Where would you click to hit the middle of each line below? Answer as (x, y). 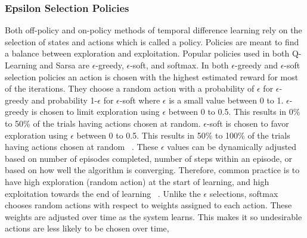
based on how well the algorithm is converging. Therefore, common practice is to (152, 170)
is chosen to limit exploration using (95, 112)
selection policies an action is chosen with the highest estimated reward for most (152, 76)
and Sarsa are (64, 65)
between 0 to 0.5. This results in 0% (234, 112)
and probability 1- (64, 100)
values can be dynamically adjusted (232, 147)
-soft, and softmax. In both (179, 65)
